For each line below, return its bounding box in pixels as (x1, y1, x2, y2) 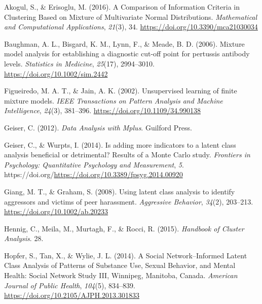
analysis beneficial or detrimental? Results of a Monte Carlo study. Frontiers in (4, 149, 250, 160)
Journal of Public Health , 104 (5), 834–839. (4, 280, 135, 290)
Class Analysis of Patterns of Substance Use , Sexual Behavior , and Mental (4, 260, 236, 271)
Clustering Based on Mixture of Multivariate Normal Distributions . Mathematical (4, 11, 257, 22)
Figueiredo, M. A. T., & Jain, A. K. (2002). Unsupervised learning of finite (4, 85, 237, 96)
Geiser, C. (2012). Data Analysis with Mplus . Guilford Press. (4, 122, 192, 132)
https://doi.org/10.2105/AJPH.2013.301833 (4, 290, 139, 300)
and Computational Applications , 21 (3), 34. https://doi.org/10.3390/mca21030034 (4, 21, 258, 32)
